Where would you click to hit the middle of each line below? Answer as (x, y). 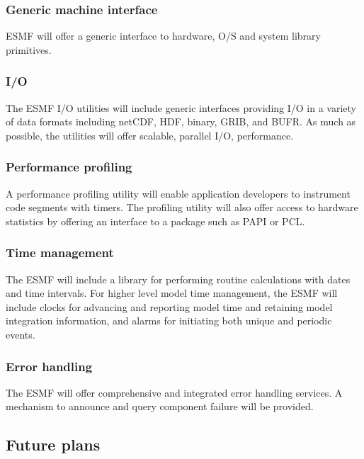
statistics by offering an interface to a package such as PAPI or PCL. (155, 221)
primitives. (29, 49)
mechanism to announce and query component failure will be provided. (160, 406)
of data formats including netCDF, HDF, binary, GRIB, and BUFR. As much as (181, 121)
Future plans (53, 444)
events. (21, 334)
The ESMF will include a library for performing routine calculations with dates (178, 279)
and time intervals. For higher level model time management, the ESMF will (172, 293)
